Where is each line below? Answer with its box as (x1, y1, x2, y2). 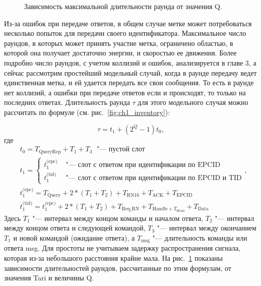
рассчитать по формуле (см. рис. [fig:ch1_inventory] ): (4, 106, 170, 117)
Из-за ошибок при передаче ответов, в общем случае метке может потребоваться (4, 18, 252, 28)
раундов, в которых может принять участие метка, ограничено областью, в (4, 37, 233, 48)
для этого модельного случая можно (138, 97, 248, 107)
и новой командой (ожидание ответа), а (13, 232, 135, 243)
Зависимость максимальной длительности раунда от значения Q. (24, 1, 222, 11)
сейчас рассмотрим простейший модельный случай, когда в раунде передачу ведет (4, 67, 257, 78)
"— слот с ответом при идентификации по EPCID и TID (66, 174, 242, 182)
